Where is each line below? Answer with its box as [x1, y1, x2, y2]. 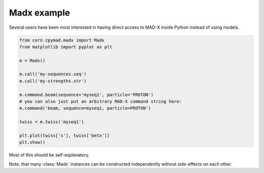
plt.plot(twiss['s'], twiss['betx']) [19, 133, 110, 138]
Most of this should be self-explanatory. [9, 152, 90, 158]
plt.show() [19, 139, 45, 145]
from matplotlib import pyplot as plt [19, 44, 112, 50]
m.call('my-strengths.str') [19, 78, 87, 84]
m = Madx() [19, 58, 45, 63]
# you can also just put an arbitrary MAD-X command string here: [19, 99, 182, 104]
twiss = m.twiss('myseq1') [19, 119, 84, 125]
